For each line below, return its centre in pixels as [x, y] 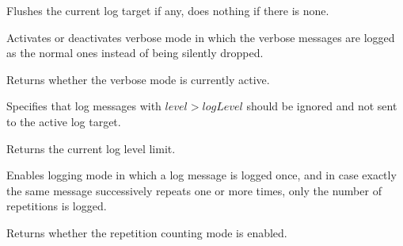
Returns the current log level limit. [91, 148]
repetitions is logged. [57, 206]
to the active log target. [64, 121]
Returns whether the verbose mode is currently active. [138, 79]
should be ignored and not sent [322, 106]
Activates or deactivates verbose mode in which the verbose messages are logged [201, 37]
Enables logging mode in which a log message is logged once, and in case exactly [201, 175]
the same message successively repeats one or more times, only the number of [194, 190]
